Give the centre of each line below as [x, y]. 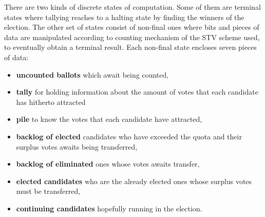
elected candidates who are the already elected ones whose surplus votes [134, 181]
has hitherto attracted [51, 102]
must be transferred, [48, 191]
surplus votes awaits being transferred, [77, 146]
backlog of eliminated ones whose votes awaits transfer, [108, 164]
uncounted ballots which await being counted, [92, 74]
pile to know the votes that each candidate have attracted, [109, 119]
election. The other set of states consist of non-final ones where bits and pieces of [132, 27]
